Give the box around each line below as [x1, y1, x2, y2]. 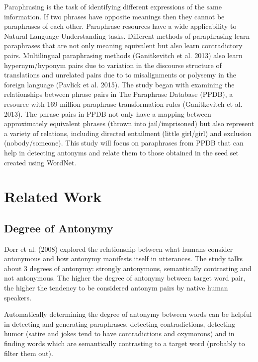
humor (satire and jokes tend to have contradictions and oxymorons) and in [4, 328, 235, 339]
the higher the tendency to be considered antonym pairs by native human [4, 283, 228, 293]
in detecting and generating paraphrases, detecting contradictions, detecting [4, 318, 236, 329]
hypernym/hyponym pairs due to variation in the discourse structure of [4, 60, 222, 70]
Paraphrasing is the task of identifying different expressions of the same [4, 1, 222, 11]
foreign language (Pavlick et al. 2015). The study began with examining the [4, 79, 235, 89]
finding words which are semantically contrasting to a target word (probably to [4, 338, 245, 349]
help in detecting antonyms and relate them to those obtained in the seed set [4, 147, 239, 157]
